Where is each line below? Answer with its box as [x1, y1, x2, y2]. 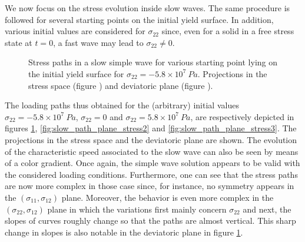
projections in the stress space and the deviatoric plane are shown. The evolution [5, 133, 297, 145]
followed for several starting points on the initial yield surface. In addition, [5, 13, 274, 25]
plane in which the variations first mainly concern [47, 203, 227, 215]
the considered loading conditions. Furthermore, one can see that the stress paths [5, 168, 298, 180]
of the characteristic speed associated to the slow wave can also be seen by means [5, 145, 299, 157]
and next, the [243, 203, 291, 215]
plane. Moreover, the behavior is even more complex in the [61, 191, 274, 203]
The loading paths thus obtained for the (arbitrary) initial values [5, 99, 239, 111]
